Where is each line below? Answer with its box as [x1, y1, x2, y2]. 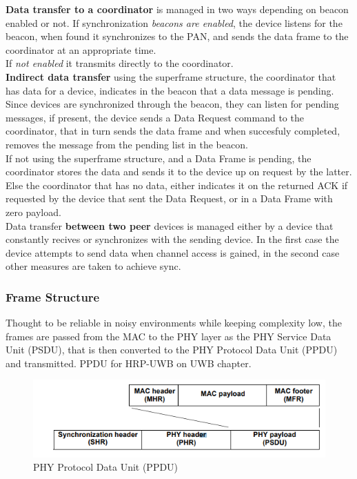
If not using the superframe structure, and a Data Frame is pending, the [6, 150, 312, 165]
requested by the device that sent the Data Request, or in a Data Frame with [6, 191, 333, 206]
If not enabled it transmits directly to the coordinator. [6, 56, 234, 70]
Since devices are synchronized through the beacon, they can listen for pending [6, 97, 339, 111]
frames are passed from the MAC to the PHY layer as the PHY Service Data [6, 329, 331, 343]
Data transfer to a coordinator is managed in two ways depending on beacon [6, 2, 349, 16]
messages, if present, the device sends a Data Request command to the [6, 110, 304, 124]
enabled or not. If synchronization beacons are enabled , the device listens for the [6, 15, 343, 30]
